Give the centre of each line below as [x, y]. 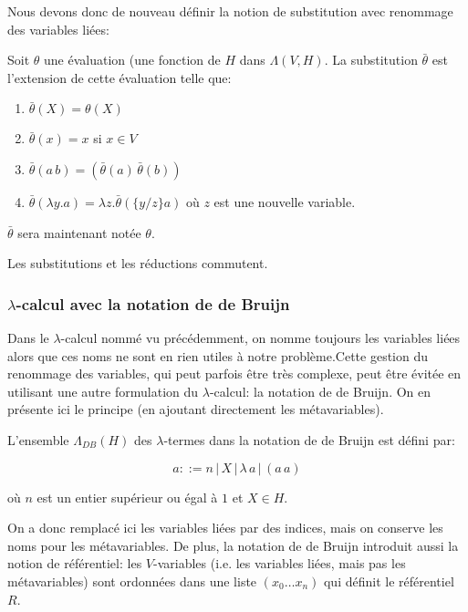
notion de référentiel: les [75, 563]
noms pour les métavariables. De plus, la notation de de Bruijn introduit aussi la [233, 545]
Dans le [28, 337]
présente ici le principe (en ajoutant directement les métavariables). [196, 409]
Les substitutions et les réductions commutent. [138, 263]
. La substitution [371, 60]
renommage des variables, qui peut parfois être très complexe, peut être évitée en [234, 373]
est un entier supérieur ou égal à [127, 497]
